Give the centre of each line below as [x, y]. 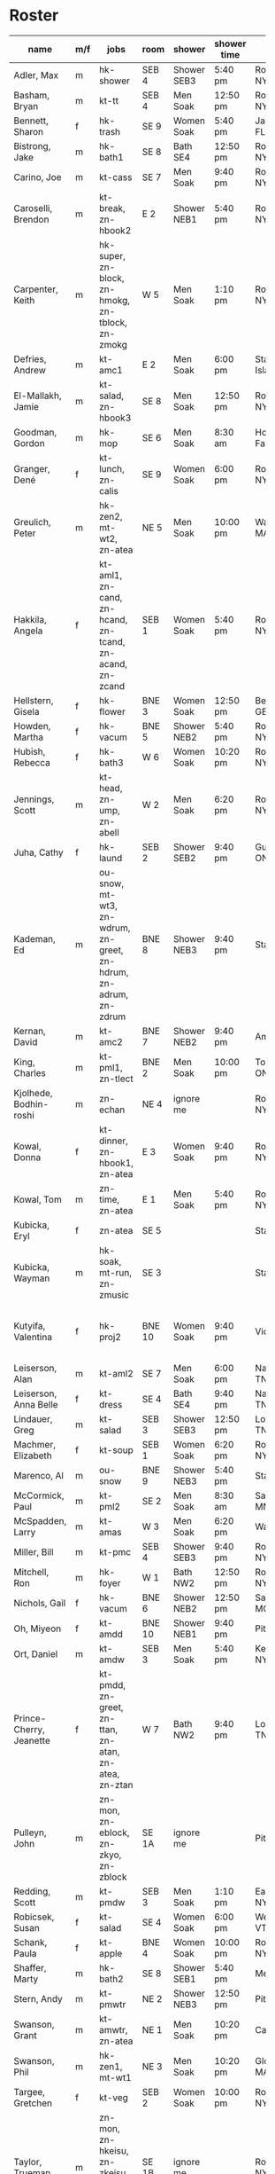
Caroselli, [33, 208]
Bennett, [31, 121]
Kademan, [34, 938]
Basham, [32, 95]
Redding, [32, 1891]
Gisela [27, 711]
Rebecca [32, 762]
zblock [113, 1877]
